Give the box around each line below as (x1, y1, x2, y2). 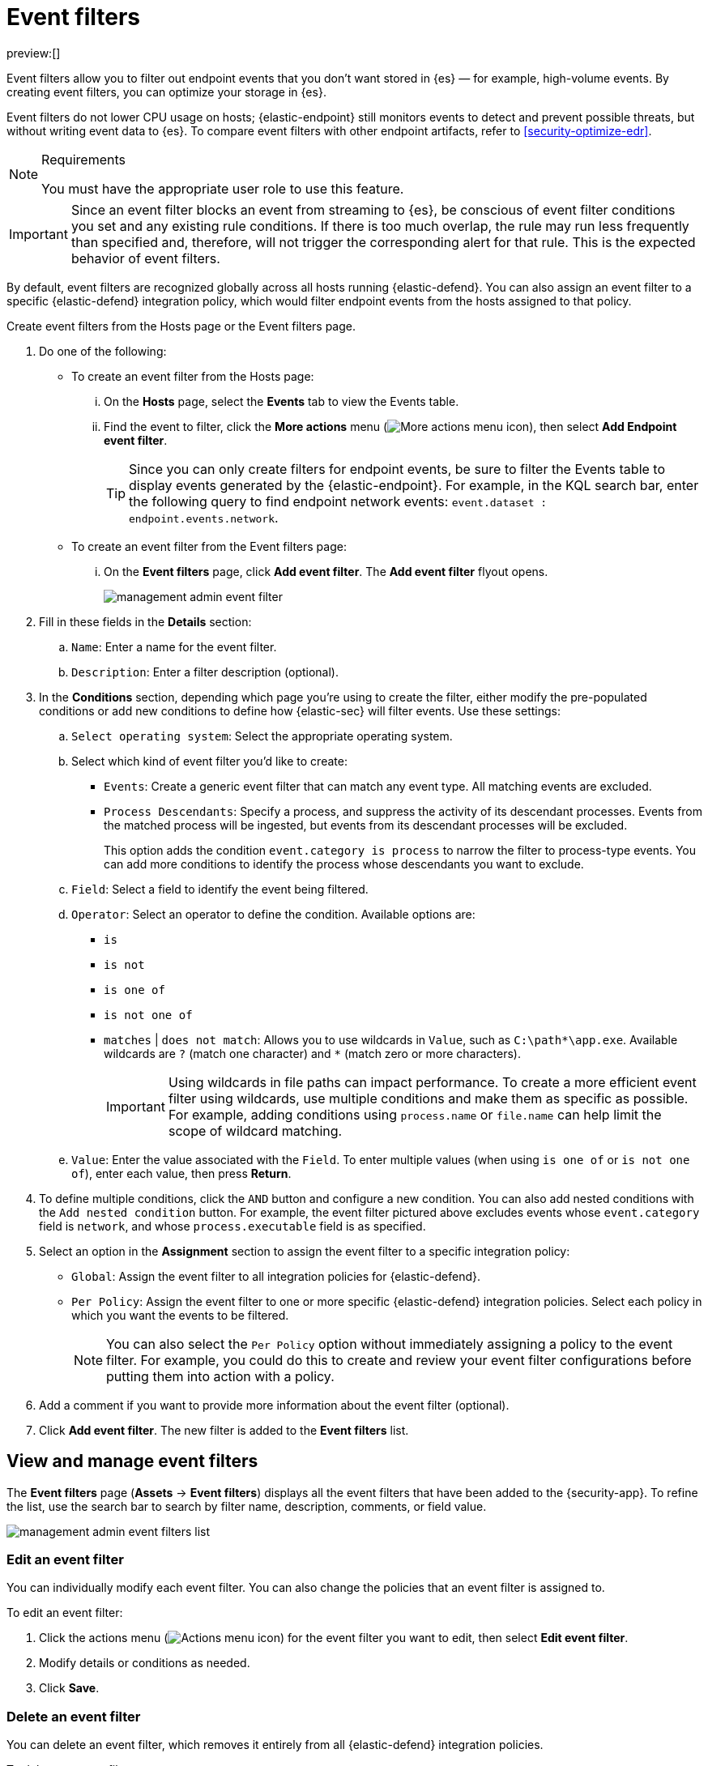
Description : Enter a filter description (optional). (71, 664, 339, 679)
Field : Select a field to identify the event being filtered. (71, 881, 369, 896)
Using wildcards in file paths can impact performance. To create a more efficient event (168, 1073, 697, 1090)
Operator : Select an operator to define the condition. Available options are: (71, 906, 476, 921)
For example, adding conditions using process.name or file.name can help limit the (168, 1106, 662, 1123)
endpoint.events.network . (129, 509, 279, 526)
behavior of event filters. (70, 250, 220, 267)
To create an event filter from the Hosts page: (71, 369, 314, 383)
